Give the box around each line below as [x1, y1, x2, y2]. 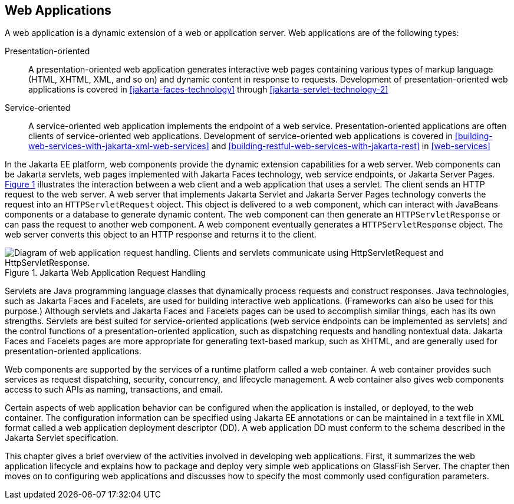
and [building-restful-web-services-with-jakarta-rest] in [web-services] [211, 141, 490, 151]
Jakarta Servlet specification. [5, 433, 118, 443]
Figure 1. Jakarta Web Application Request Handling [5, 268, 206, 278]
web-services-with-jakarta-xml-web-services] [28, 141, 209, 151]
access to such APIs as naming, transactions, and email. [5, 384, 223, 395]
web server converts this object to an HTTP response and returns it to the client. [5, 229, 317, 240]
